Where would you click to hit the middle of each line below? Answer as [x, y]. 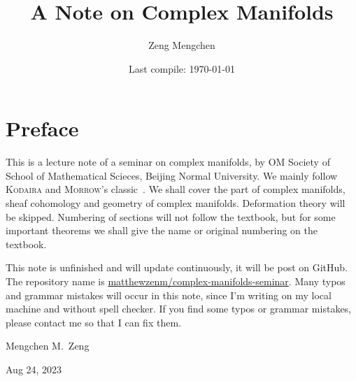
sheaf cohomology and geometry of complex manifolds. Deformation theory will [176, 203]
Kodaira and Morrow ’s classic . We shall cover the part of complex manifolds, [176, 189]
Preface [42, 128]
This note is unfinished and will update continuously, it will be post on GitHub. [177, 267]
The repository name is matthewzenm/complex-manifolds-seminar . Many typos [176, 281]
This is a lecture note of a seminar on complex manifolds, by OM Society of [168, 162]
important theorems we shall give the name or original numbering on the [162, 230]
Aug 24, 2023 [34, 369]
